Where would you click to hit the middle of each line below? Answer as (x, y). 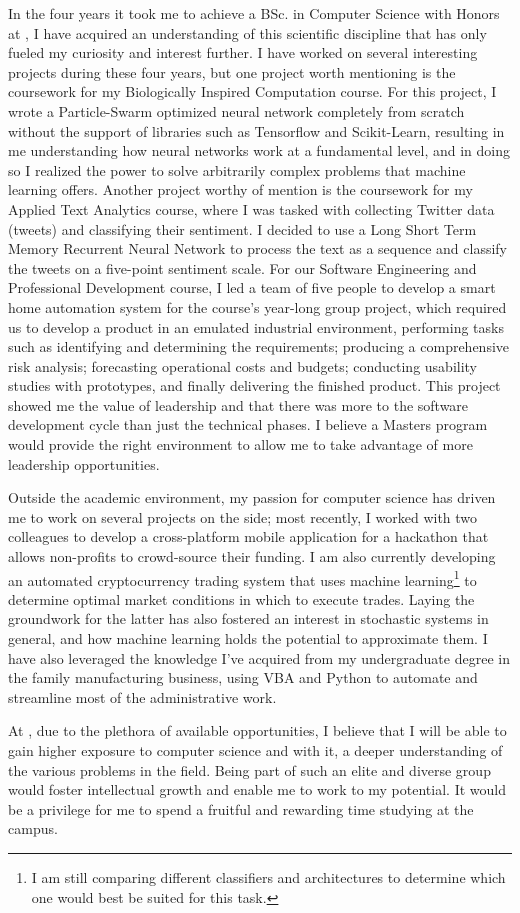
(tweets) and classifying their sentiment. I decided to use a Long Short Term (242, 228)
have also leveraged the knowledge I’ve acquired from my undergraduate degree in (259, 657)
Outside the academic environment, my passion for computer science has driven (252, 497)
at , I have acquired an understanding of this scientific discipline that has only (247, 32)
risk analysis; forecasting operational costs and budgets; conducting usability (242, 365)
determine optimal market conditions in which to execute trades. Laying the (241, 598)
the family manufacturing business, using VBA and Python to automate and (243, 677)
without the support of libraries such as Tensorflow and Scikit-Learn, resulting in (256, 130)
